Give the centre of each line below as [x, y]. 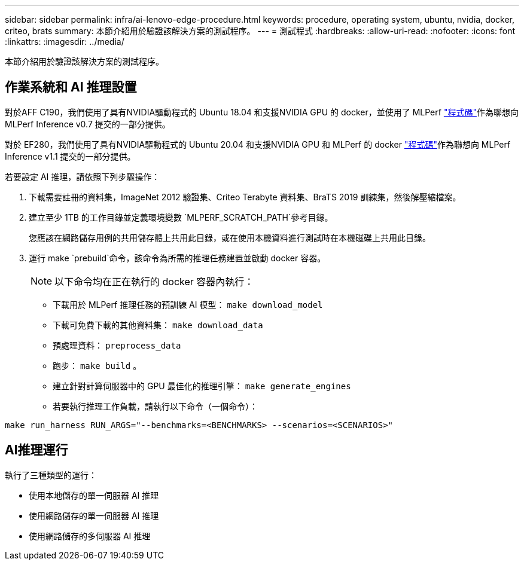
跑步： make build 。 [97, 365]
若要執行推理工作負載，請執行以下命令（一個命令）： [155, 406]
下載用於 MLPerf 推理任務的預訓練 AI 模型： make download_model [188, 304]
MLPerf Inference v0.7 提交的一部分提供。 [88, 124]
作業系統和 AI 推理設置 [71, 87]
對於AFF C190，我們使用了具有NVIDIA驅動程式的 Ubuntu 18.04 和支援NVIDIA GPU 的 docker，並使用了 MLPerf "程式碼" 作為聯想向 [262, 112]
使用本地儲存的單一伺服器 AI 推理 [94, 495]
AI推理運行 [36, 450]
